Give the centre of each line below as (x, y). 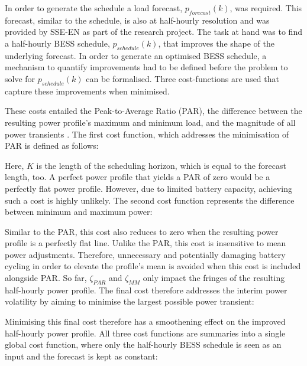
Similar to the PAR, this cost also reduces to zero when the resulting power (142, 231)
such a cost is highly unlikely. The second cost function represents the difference (150, 200)
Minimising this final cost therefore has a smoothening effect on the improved (145, 321)
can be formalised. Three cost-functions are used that (182, 78)
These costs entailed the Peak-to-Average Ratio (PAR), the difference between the (153, 111)
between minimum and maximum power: (79, 212)
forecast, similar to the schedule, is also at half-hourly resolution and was (137, 20)
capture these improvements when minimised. (87, 91)
